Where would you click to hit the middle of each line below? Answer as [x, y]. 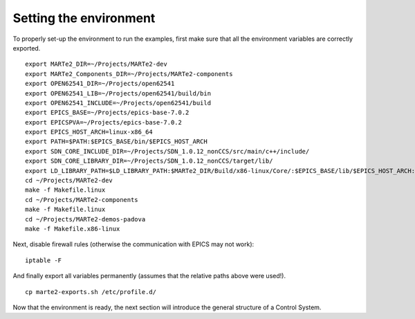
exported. [27, 48]
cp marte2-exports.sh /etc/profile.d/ [91, 292]
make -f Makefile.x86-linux [73, 229]
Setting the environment [84, 18]
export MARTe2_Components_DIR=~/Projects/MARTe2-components [129, 74]
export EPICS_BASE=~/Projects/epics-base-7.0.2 [107, 113]
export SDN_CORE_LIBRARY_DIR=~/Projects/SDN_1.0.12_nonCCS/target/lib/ [149, 161]
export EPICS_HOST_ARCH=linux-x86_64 [89, 132]
